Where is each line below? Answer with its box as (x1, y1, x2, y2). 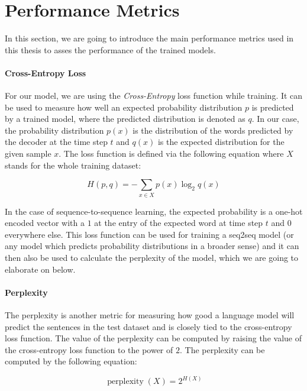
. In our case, (251, 112, 299, 125)
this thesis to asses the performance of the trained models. (5, 43, 216, 56)
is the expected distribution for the (157, 135, 285, 148)
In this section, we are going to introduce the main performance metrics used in (5, 32, 294, 44)
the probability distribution (5, 124, 104, 136)
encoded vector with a (5, 216, 85, 229)
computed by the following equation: (5, 355, 137, 367)
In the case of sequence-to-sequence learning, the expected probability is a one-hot (5, 205, 303, 217)
